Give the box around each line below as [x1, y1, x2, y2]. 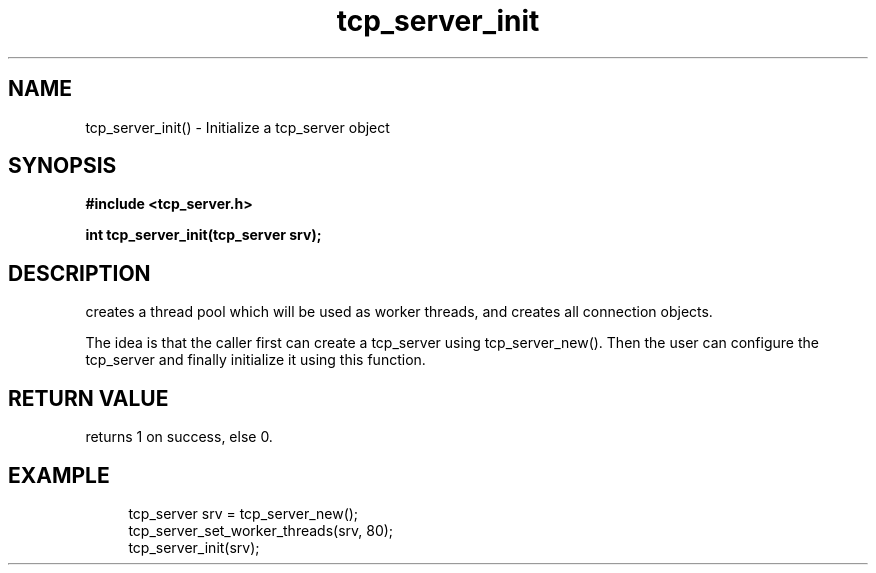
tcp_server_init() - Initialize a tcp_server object [85, 118, 390, 136]
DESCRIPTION [8, 260, 151, 286]
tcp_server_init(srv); [128, 538, 260, 556]
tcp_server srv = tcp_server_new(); [128, 504, 359, 522]
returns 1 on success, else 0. [85, 428, 273, 446]
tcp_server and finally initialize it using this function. [85, 351, 426, 369]
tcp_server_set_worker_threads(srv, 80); [128, 521, 394, 539]
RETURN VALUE [8, 385, 169, 411]
